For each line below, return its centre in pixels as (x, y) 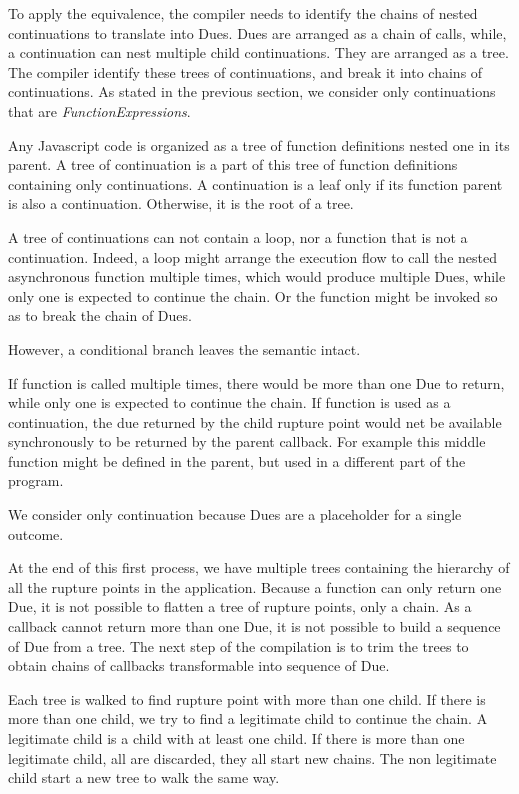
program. (36, 480)
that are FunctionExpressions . (99, 110)
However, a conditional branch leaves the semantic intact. (184, 348)
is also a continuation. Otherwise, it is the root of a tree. (181, 203)
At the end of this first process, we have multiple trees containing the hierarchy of (259, 567)
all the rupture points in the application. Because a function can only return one (255, 586)
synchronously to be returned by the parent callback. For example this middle (247, 441)
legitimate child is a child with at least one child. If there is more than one (236, 738)
